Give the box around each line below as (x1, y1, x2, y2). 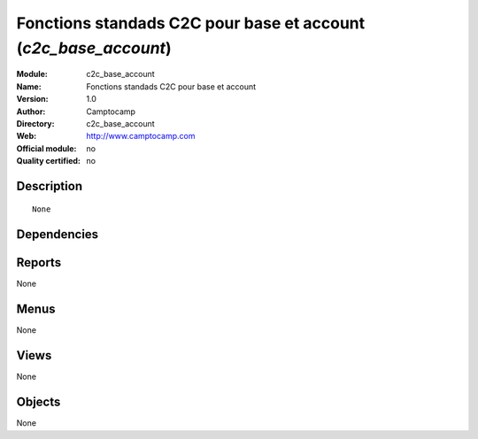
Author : (16, 106, 46, 117)
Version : (16, 94, 49, 104)
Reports (16, 255, 62, 270)
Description (16, 178, 83, 194)
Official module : (16, 142, 77, 154)
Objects (16, 395, 61, 410)
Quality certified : (16, 156, 81, 166)
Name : (16, 81, 42, 92)
